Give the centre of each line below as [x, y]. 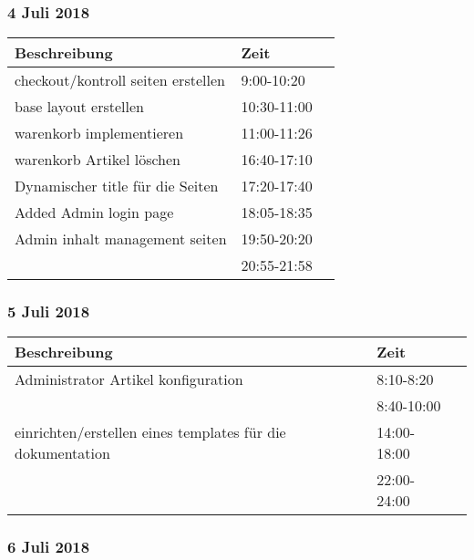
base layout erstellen [79, 107]
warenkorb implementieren [99, 133]
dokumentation [62, 453]
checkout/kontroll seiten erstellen [120, 80]
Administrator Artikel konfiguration [129, 379]
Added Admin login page [94, 213]
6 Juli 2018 [49, 547]
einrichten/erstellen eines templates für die [150, 432]
